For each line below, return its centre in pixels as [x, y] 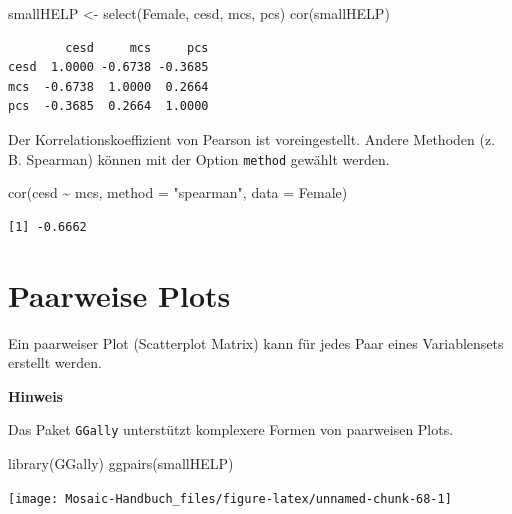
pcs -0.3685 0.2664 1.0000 [108, 106]
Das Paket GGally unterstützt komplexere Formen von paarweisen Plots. [231, 429]
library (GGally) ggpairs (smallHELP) [121, 462]
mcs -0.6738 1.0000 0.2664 [108, 86]
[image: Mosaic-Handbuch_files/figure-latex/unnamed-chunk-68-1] [230, 498]
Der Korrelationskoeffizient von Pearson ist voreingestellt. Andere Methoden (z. [252, 138]
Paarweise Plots [119, 294]
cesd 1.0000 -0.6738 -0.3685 [108, 67]
